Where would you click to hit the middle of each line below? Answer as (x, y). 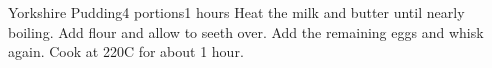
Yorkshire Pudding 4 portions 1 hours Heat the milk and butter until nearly (236, 12)
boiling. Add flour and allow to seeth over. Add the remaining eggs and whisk (246, 31)
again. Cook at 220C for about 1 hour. (126, 51)
